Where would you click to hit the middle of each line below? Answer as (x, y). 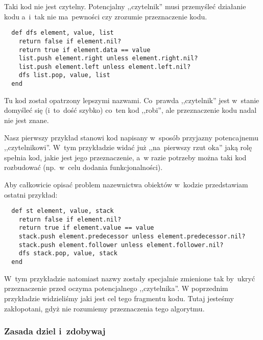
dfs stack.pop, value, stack (68, 253)
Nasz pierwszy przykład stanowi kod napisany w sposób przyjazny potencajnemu (131, 137)
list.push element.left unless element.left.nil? (105, 67)
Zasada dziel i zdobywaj (55, 331)
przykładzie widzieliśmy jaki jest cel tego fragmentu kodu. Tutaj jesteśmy (119, 298)
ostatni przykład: (31, 194)
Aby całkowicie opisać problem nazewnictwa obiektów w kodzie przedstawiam (126, 184)
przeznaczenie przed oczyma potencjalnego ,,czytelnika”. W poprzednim (116, 288)
